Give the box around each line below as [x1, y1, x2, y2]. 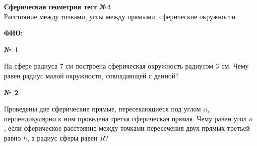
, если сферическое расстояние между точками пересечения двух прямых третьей [4, 123, 250, 133]
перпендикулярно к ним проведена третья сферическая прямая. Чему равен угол [4, 113, 247, 123]
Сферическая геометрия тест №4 [4, 1, 112, 11]
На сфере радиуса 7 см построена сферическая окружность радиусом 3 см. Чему [4, 61, 249, 71]
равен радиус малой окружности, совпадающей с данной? [4, 70, 179, 80]
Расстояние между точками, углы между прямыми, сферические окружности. [4, 11, 237, 21]
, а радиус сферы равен [27, 132, 98, 143]
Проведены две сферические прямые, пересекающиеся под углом [4, 104, 201, 114]
